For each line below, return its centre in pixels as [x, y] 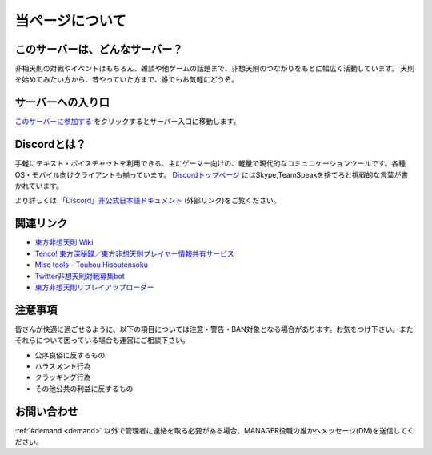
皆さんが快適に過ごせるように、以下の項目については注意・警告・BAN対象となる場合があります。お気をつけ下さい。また [214, 329]
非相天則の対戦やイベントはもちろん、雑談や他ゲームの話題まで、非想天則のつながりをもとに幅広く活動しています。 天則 [215, 69]
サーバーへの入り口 [62, 103]
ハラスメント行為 [63, 366]
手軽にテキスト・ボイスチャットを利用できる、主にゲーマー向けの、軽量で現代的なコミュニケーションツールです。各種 [210, 163]
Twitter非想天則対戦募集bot [80, 276]
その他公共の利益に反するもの [84, 389]
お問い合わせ [46, 411]
